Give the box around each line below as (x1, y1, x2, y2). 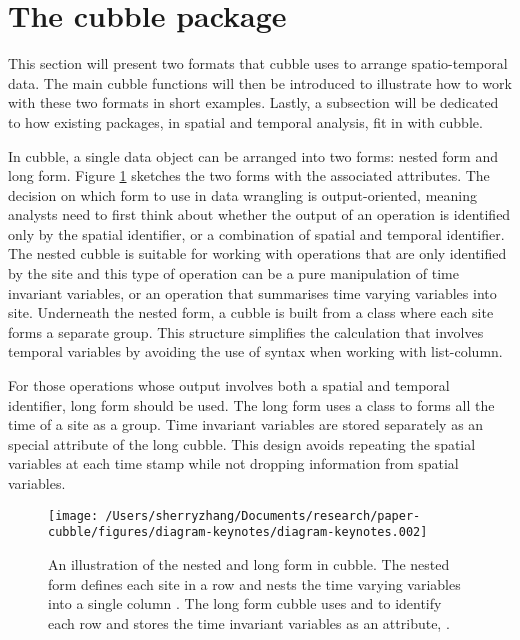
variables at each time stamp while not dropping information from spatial (8, 453, 459, 474)
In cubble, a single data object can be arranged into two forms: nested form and (8, 145, 498, 166)
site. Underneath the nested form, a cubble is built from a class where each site (8, 302, 494, 323)
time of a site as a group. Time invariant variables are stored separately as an (8, 414, 484, 435)
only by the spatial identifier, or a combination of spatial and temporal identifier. (8, 223, 505, 244)
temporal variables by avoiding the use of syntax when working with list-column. (8, 341, 503, 362)
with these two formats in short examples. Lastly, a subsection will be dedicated (8, 92, 499, 113)
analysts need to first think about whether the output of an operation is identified (8, 204, 511, 225)
